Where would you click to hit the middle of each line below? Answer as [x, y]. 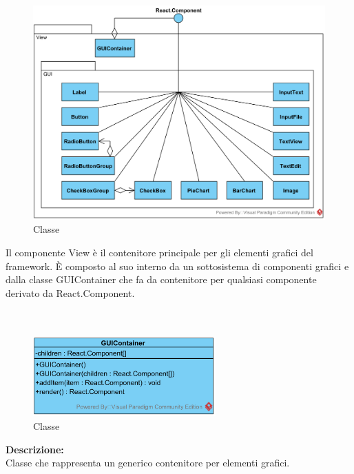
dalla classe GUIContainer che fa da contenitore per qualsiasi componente [161, 279]
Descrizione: [35, 449]
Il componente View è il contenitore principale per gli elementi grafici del [159, 253]
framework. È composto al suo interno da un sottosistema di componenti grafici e [177, 266]
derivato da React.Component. [70, 292]
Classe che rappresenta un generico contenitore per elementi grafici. [148, 463]
